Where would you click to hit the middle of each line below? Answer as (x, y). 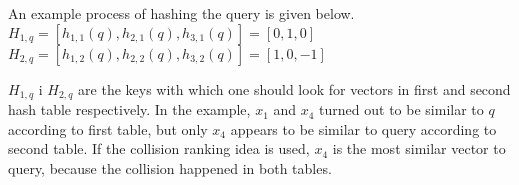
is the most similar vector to (419, 148)
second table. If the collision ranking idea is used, (159, 148)
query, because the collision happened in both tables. (170, 167)
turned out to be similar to (401, 109)
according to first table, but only (108, 128)
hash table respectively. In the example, (129, 109)
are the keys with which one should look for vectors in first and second (294, 88)
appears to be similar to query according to (363, 128)
